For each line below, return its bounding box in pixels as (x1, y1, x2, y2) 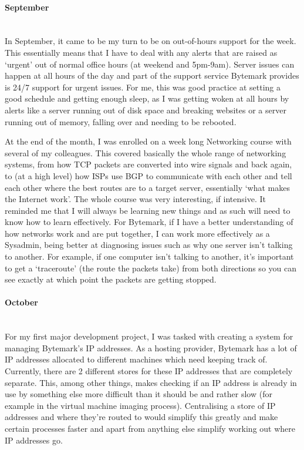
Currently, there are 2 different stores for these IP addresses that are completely (5, 365, 293, 377)
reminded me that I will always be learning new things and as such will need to (5, 204, 291, 216)
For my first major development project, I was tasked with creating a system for (5, 330, 293, 342)
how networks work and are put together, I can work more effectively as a (5, 227, 270, 239)
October (5, 296, 38, 308)
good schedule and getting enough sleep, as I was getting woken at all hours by (5, 92, 289, 105)
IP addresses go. (5, 434, 63, 446)
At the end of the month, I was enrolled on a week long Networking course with (5, 135, 292, 147)
